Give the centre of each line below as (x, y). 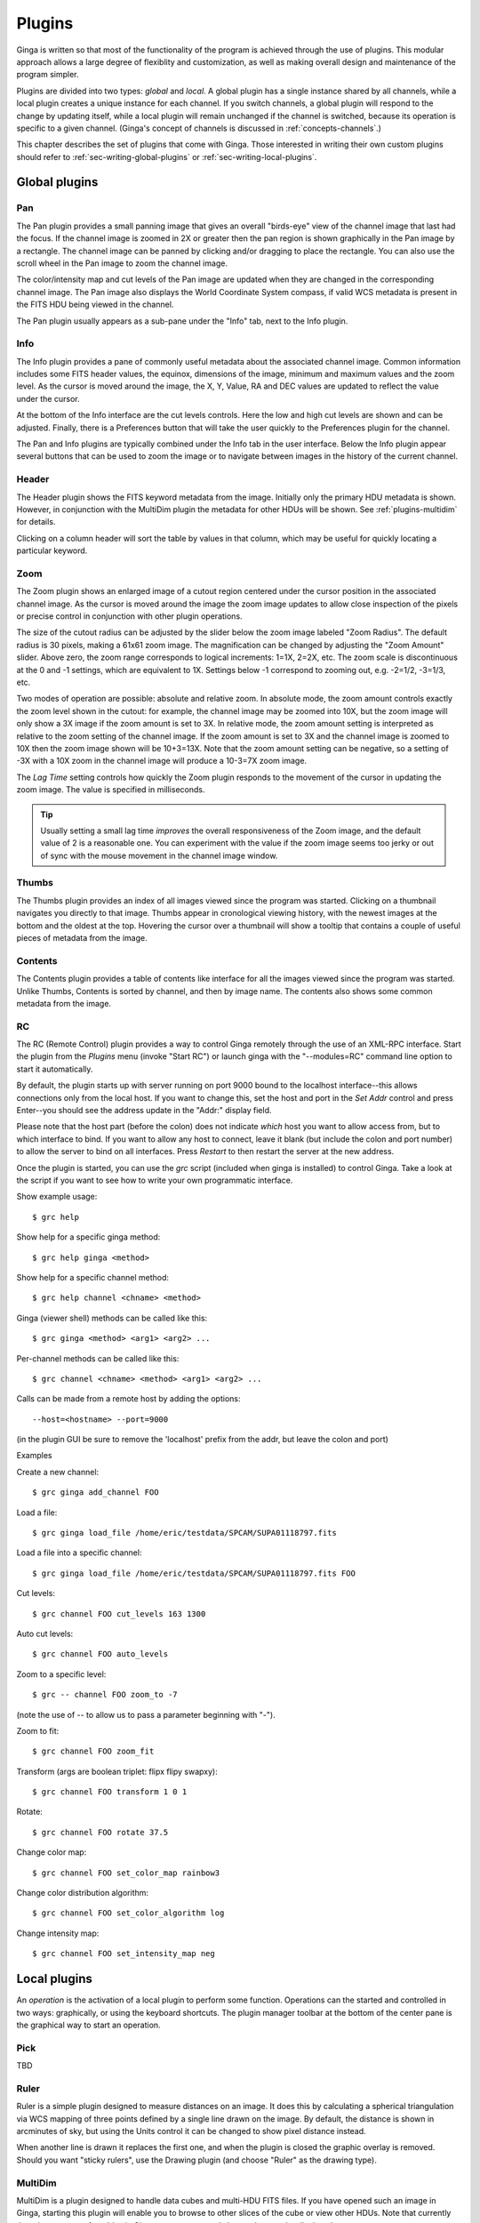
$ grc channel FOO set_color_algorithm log (128, 1913)
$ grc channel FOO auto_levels (100, 1654)
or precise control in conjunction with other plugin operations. (130, 616)
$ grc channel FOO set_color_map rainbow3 (126, 1873)
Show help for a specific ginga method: (88, 1237)
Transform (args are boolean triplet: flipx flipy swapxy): (117, 1771)
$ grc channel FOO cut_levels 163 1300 (119, 1613)
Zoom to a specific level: (61, 1674)
